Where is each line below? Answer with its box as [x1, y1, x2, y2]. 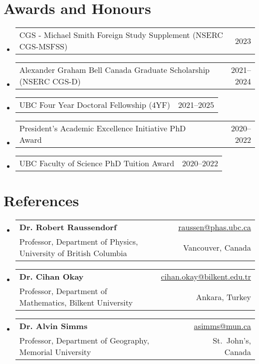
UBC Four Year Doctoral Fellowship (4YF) [19, 99, 171, 111]
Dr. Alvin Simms [19, 320, 88, 332]
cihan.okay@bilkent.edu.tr [161, 271, 251, 283]
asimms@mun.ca [194, 320, 251, 332]
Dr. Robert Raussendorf [19, 221, 117, 233]
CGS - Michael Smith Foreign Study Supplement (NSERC [19, 29, 223, 41]
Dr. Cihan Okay [19, 271, 84, 283]
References [3, 190, 79, 211]
